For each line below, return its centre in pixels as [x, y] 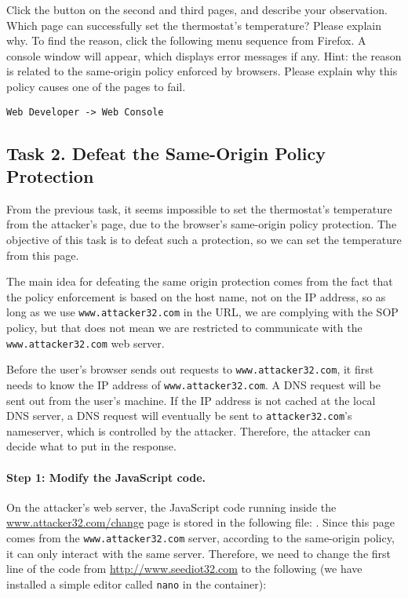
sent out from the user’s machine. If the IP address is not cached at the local [191, 400]
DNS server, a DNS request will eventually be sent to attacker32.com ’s [179, 416]
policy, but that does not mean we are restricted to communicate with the [184, 328]
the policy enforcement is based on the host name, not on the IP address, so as [196, 296]
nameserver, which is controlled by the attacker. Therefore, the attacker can [189, 430]
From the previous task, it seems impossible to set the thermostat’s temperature [199, 208]
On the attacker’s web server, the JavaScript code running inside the [171, 507]
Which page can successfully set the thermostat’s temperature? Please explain [194, 25]
